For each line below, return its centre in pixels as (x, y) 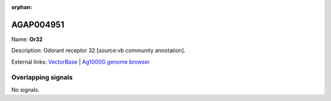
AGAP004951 (38, 24)
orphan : (22, 7)
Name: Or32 (27, 39)
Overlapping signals (42, 78)
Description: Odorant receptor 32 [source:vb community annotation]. (98, 50)
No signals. (25, 89)
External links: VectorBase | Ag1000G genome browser (81, 62)
